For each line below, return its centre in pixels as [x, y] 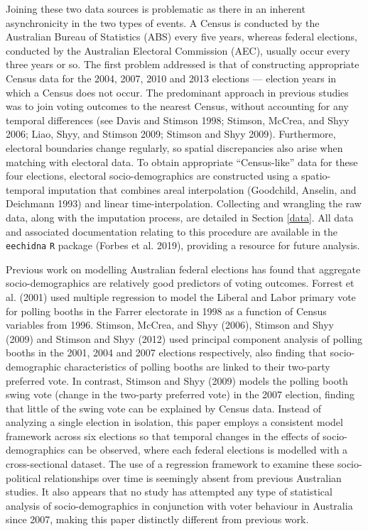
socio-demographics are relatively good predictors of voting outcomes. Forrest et [180, 283]
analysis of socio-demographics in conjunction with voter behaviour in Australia [179, 505]
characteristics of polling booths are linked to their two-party [197, 366]
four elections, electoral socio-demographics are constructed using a [152, 176]
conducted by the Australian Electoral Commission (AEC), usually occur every [178, 50]
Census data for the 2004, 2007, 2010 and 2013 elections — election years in [171, 78]
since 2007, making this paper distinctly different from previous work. [157, 519]
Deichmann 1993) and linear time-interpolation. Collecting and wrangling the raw [184, 203]
